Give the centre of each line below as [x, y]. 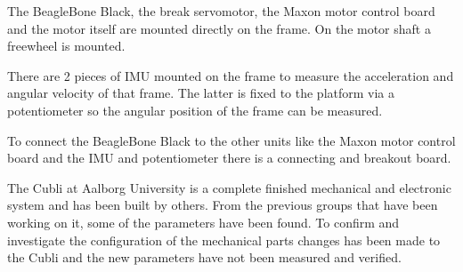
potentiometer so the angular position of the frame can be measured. [195, 110]
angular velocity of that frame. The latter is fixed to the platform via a [201, 93]
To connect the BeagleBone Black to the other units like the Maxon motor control [231, 140]
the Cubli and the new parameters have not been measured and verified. [204, 257]
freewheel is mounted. [66, 46]
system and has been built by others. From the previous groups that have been [223, 205]
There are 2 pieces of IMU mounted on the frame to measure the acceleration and [231, 75]
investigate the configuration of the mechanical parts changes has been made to [224, 240]
